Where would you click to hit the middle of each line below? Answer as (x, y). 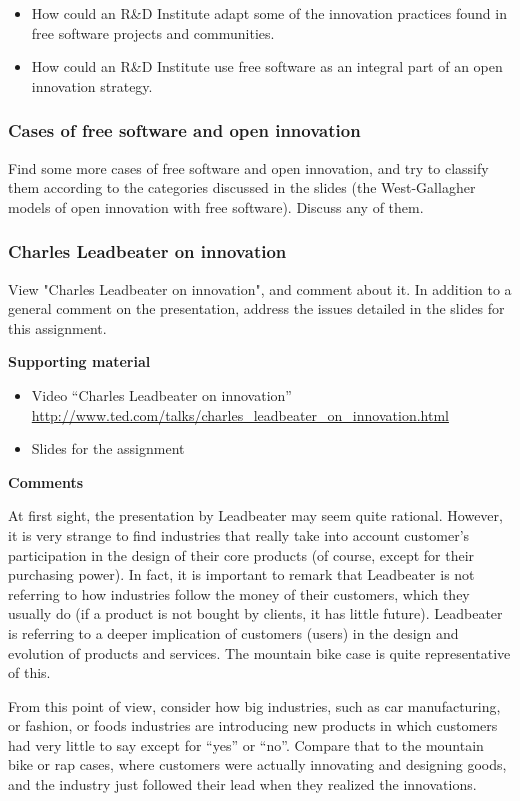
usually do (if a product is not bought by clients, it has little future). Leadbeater (255, 613)
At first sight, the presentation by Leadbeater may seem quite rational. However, (255, 515)
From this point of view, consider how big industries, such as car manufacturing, (254, 705)
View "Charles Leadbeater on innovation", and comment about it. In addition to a (260, 288)
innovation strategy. (92, 85)
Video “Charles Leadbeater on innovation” (161, 394)
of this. (29, 672)
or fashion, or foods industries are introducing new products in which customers (253, 725)
